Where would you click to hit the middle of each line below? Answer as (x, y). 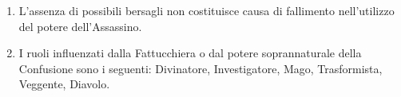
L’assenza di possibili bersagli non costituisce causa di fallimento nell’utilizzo (206, 10)
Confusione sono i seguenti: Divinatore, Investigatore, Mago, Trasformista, (200, 68)
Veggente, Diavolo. (64, 84)
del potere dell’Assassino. (80, 26)
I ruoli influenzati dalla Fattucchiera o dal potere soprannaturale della (190, 53)
